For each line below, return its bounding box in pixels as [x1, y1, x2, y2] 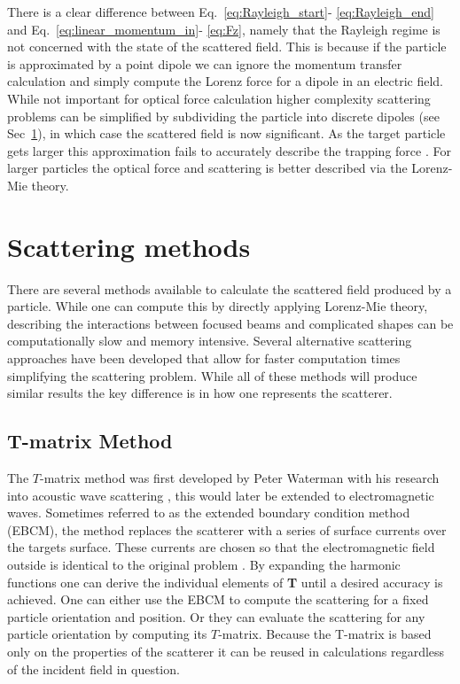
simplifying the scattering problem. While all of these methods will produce [7, 366, 417, 385]
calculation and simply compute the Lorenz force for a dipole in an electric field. [7, 72, 443, 90]
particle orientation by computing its [7, 625, 207, 643]
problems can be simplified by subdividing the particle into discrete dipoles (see [7, 106, 440, 125]
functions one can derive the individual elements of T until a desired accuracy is [7, 572, 443, 591]
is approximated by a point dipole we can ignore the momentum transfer [7, 54, 402, 73]
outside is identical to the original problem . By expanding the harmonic [7, 555, 401, 573]
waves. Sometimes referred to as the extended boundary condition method [7, 503, 410, 522]
